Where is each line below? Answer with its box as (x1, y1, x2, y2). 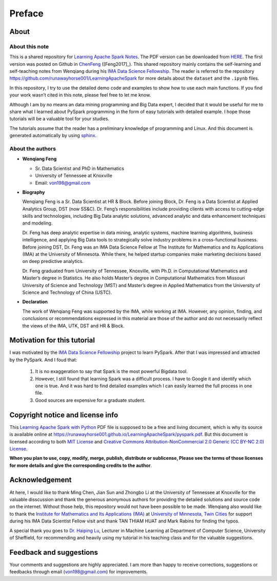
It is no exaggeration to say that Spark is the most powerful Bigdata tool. (35, 368, 188, 374)
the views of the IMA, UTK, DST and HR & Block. (22, 323, 125, 329)
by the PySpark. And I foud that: (9, 357, 77, 363)
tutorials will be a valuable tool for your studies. (9, 116, 110, 122)
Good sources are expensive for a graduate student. (35, 397, 146, 403)
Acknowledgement (9, 476, 72, 484)
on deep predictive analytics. (22, 258, 84, 265)
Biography (22, 189, 45, 195)
